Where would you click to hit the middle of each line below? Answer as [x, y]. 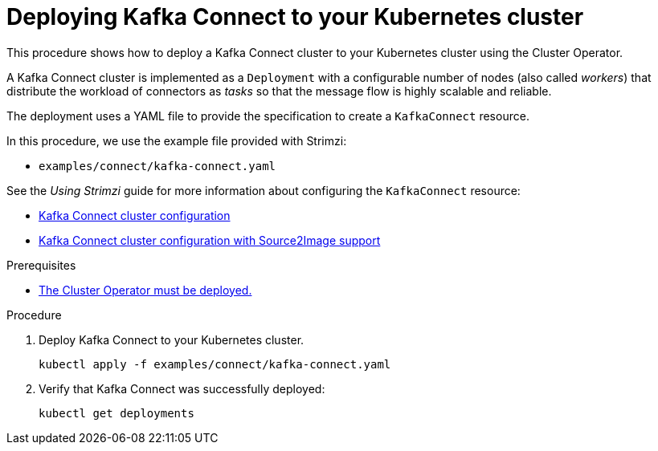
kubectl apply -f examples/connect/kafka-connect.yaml [215, 364]
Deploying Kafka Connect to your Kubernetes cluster [295, 17]
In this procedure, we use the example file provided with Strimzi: [177, 140]
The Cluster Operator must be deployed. [145, 290]
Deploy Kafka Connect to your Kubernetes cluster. [172, 339]
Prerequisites [41, 265]
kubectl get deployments [116, 413]
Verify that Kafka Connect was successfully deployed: [182, 388]
